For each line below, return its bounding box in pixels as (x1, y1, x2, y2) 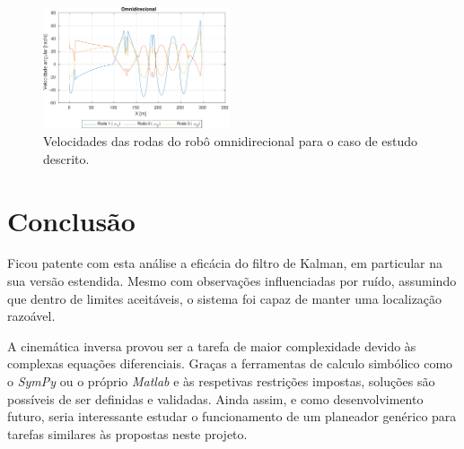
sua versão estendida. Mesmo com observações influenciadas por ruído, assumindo (7, 272, 457, 290)
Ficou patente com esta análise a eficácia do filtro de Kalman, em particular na (7, 254, 442, 272)
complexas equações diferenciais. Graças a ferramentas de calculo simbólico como (7, 354, 453, 373)
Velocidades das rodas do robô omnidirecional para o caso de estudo (43, 132, 418, 151)
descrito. (43, 149, 90, 168)
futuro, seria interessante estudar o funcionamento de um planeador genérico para (7, 407, 457, 426)
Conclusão (7, 202, 136, 238)
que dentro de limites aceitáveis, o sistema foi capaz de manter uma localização (7, 289, 442, 307)
